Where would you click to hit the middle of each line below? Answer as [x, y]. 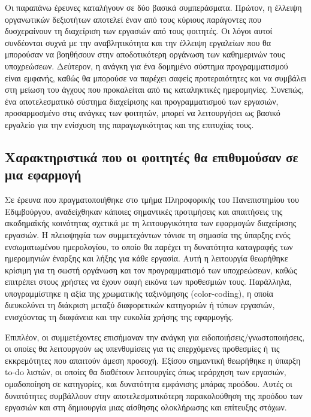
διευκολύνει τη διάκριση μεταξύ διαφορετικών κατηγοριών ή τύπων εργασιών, [140, 305]
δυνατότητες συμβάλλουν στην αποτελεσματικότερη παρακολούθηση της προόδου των [154, 395]
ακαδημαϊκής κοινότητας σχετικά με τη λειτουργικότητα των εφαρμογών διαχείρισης [151, 223]
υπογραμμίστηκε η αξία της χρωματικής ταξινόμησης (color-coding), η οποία [139, 293]
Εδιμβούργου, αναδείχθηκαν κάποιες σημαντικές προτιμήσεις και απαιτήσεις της [144, 211]
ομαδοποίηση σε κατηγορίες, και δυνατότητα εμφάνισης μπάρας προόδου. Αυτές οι [149, 384]
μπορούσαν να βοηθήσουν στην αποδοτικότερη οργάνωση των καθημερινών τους [145, 54]
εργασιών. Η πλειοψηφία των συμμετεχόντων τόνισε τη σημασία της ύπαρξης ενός [148, 234]
